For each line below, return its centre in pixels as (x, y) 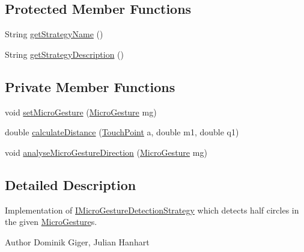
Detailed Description (71, 184)
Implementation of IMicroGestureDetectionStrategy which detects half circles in (152, 210)
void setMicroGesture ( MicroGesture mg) (81, 112)
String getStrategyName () (54, 34)
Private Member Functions (90, 86)
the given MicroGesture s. (51, 222)
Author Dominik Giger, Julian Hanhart (77, 241)
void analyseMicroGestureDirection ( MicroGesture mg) (106, 152)
